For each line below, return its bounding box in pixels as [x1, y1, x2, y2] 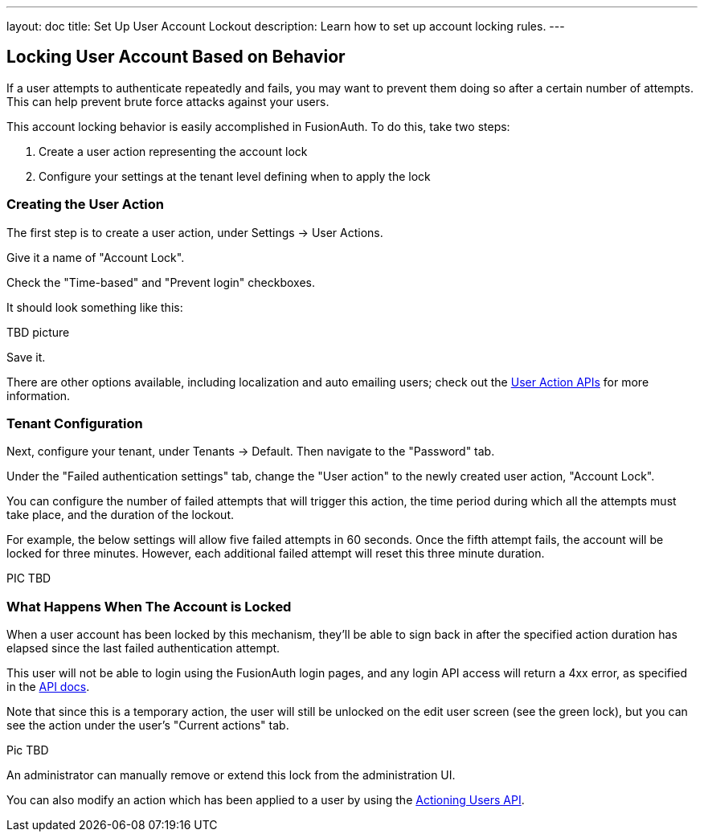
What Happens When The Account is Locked [6, 598, 292, 615]
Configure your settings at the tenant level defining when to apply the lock [39, 169, 431, 183]
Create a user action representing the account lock [39, 144, 308, 158]
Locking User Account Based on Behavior [6, 47, 346, 67]
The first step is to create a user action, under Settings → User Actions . [6, 225, 383, 239]
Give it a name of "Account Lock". [6, 250, 185, 264]
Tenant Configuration [6, 415, 143, 431]
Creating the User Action [6, 196, 164, 213]
